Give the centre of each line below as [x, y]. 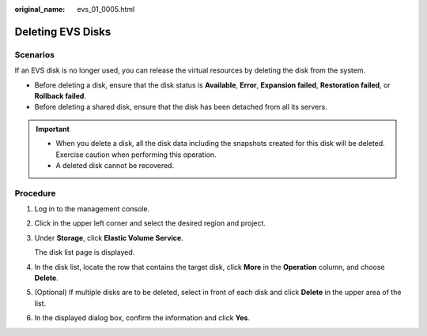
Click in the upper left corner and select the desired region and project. [150, 223]
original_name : [40, 9]
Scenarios [35, 54]
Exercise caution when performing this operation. [136, 155]
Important [53, 129]
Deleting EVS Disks [63, 32]
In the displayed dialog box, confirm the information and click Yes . [142, 318]
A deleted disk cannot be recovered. [115, 165]
